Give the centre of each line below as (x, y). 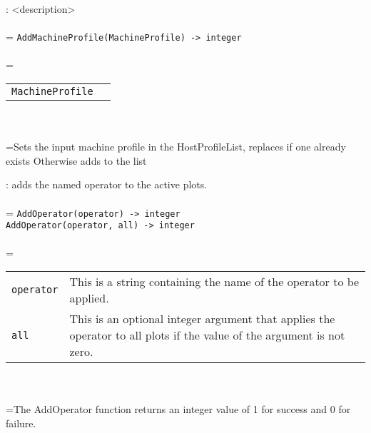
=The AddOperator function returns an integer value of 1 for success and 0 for (178, 409)
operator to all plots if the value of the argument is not (207, 335)
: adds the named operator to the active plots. (107, 184)
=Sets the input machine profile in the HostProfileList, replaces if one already (176, 147)
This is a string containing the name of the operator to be (214, 282)
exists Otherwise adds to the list (76, 160)
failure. (21, 423)
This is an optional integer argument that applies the (202, 319)
